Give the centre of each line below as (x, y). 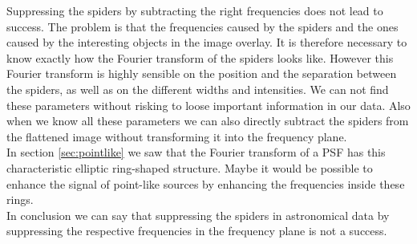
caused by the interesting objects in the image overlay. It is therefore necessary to (207, 42)
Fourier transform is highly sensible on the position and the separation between (202, 73)
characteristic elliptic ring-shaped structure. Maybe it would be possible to (190, 167)
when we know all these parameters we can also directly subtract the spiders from (208, 121)
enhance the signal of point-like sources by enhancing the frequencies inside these (206, 183)
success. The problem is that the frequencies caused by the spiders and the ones (202, 26)
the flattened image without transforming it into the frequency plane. (177, 136)
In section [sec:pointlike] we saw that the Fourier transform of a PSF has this (196, 152)
